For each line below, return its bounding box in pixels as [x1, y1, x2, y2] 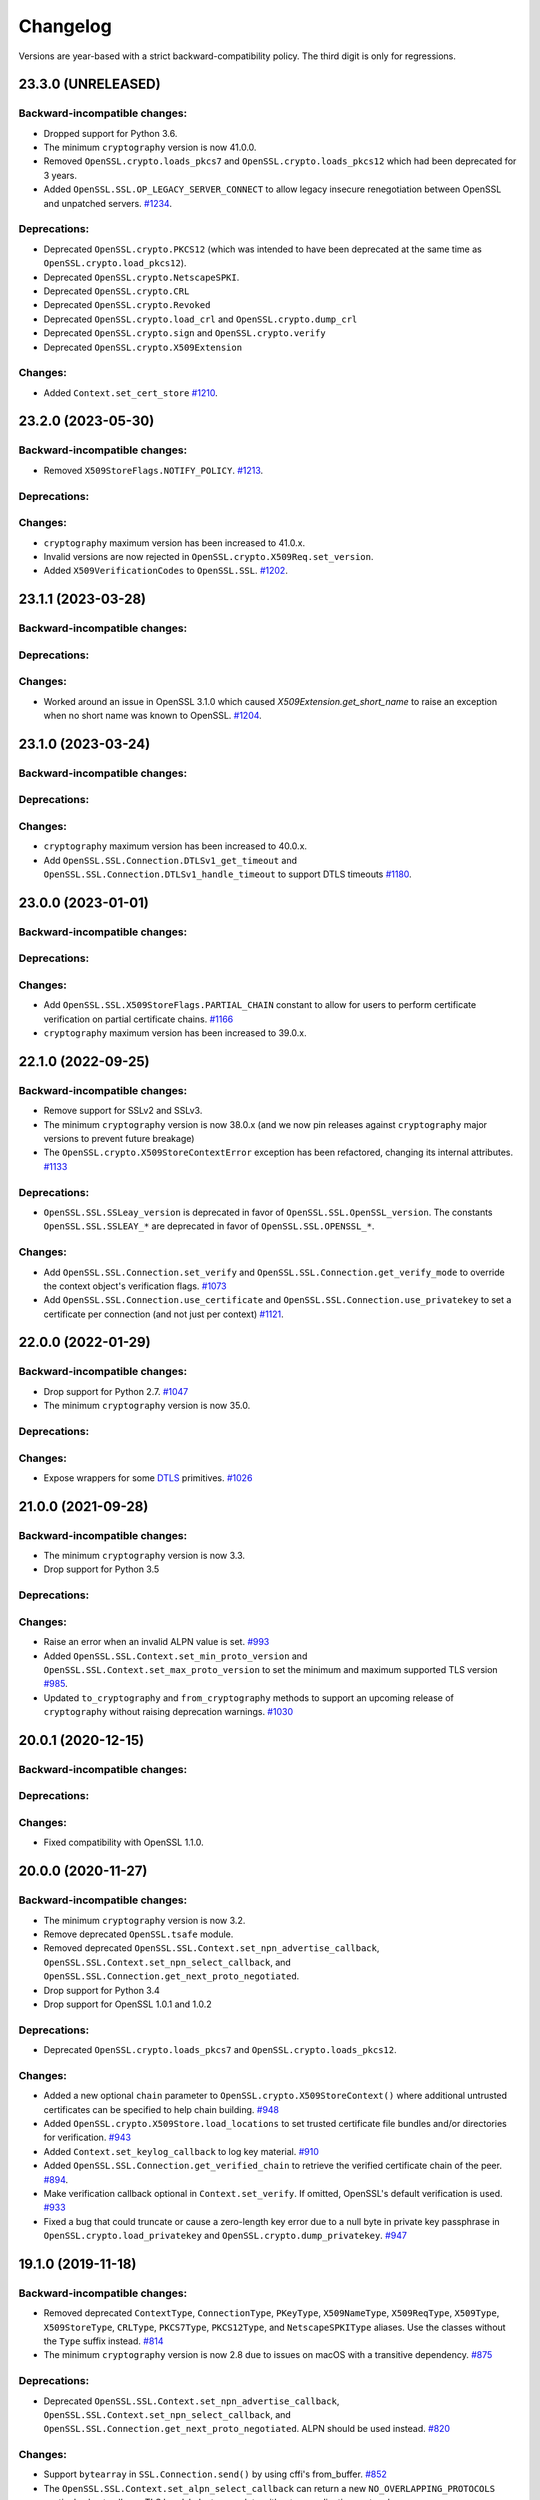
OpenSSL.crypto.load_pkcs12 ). [43, 257, 187, 269]
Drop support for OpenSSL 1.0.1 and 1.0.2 [43, 1998, 212, 2010]
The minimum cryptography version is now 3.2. [43, 1914, 246, 1926]
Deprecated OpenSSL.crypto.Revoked [43, 299, 211, 311]
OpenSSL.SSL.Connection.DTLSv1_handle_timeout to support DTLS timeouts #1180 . [43, 868, 412, 880]
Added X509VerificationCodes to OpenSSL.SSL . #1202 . [43, 565, 289, 577]
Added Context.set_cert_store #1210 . [43, 386, 219, 399]
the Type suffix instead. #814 [43, 2335, 164, 2347]
